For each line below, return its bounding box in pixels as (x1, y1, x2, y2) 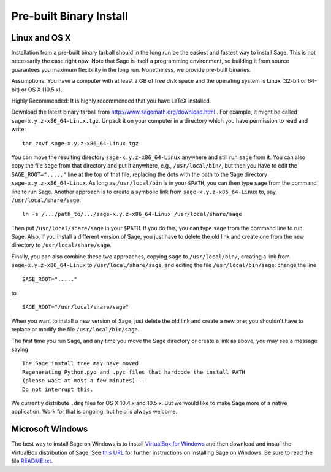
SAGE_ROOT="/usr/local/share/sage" (22, 304, 129, 311)
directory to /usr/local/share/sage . (11, 241, 112, 249)
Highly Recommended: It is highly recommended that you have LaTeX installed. (11, 97, 211, 104)
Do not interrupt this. (22, 385, 94, 393)
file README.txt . (11, 457, 53, 465)
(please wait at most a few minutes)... (22, 377, 145, 384)
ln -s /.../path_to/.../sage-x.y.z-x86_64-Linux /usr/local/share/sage (22, 211, 242, 218)
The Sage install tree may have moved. (22, 360, 142, 367)
